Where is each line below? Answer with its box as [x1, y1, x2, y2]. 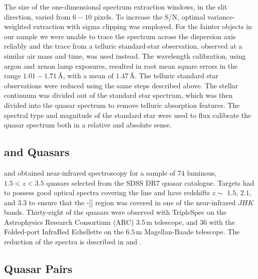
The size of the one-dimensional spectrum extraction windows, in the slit [4, 2, 227, 12]
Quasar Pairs [4, 261, 73, 276]
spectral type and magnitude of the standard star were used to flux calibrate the [4, 109, 251, 120]
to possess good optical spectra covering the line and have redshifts [4, 187, 210, 198]
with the [209, 216, 235, 227]
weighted [4, 21, 31, 32]
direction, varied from [4, 11, 71, 22]
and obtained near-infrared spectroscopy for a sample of [4, 167, 175, 178]
